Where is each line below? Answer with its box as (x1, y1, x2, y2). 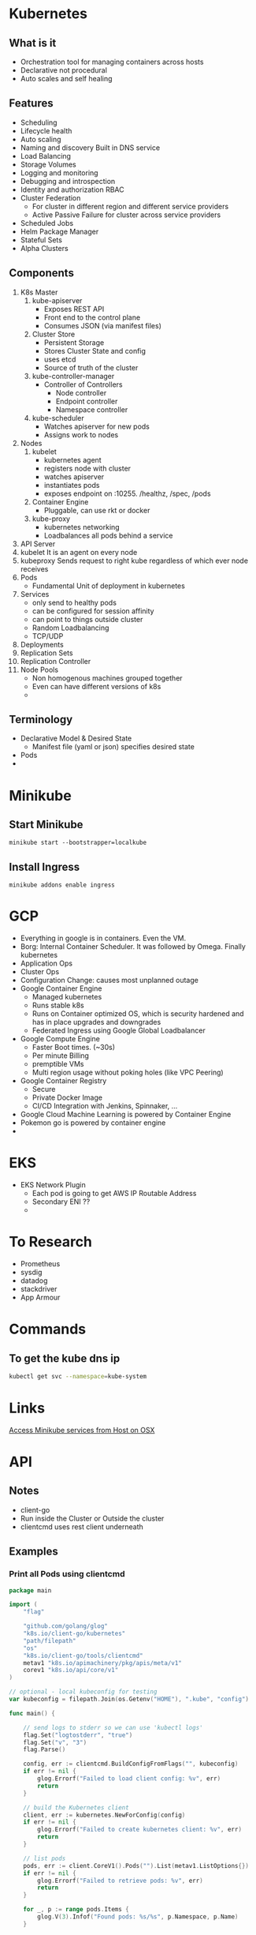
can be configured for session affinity (32, 606, 154, 616)
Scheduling (20, 118, 58, 127)
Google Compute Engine (20, 1034, 101, 1044)
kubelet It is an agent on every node (20, 547, 138, 557)
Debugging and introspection (20, 176, 116, 186)
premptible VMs (32, 1059, 84, 1069)
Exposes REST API (43, 304, 105, 313)
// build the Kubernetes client (23, 1803, 129, 1812)
